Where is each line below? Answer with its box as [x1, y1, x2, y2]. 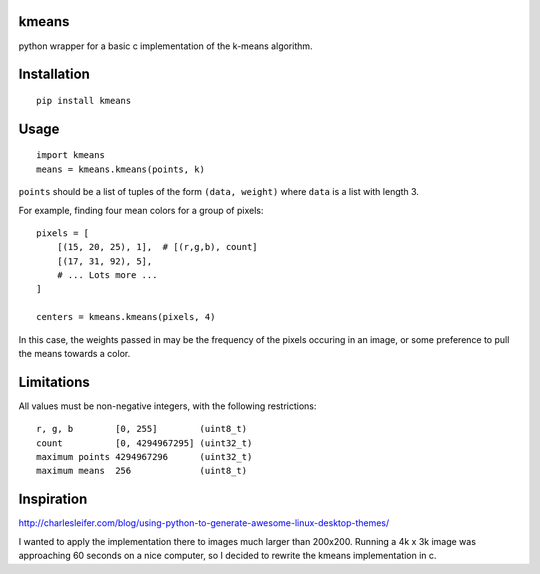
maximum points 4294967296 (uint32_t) [36, 451, 253, 463]
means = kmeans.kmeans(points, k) [36, 163, 205, 175]
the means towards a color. [18, 348, 131, 360]
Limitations [18, 373, 90, 390]
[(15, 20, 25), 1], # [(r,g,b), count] [56, 241, 259, 253]
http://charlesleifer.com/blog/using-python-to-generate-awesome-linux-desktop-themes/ [18, 517, 390, 529]
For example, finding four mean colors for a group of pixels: [18, 204, 264, 216]
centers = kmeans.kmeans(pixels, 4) [36, 311, 216, 323]
